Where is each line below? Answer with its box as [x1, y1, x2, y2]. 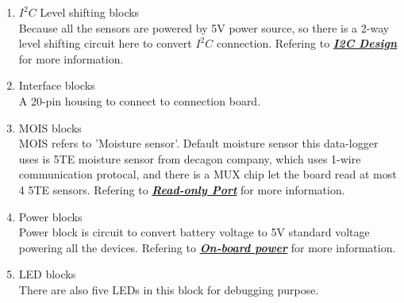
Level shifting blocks [40, 4, 140, 20]
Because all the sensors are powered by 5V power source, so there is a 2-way [18, 19, 390, 36]
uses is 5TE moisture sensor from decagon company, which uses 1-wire [18, 150, 361, 167]
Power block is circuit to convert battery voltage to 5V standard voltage [18, 224, 370, 240]
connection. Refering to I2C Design [216, 35, 398, 52]
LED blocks [18, 266, 76, 282]
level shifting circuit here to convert [18, 35, 192, 52]
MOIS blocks [18, 119, 82, 136]
